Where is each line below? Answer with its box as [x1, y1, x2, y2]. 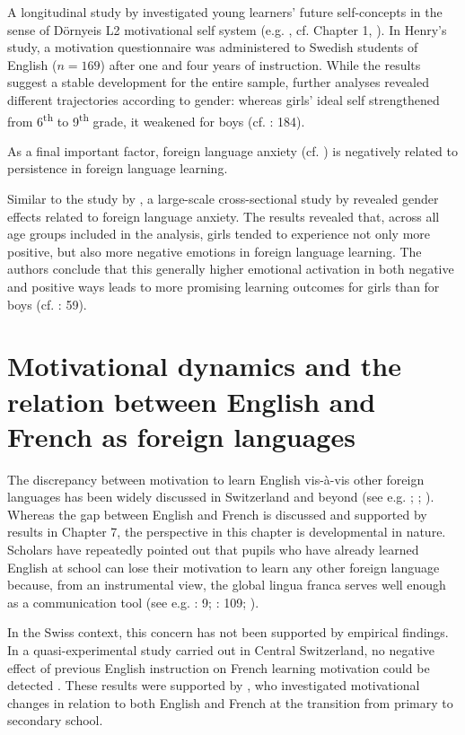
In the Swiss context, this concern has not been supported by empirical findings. [7, 623, 449, 642]
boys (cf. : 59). [7, 294, 87, 313]
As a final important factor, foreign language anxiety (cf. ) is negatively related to [7, 141, 458, 160]
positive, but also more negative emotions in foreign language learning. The [7, 241, 422, 260]
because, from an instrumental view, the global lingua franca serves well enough [7, 575, 446, 594]
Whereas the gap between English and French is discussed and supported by [7, 504, 427, 523]
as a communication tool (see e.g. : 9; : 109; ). [7, 592, 259, 611]
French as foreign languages [7, 417, 355, 454]
